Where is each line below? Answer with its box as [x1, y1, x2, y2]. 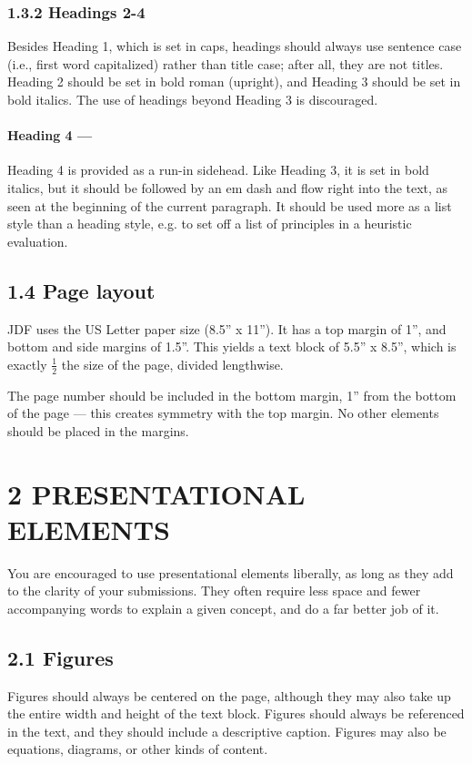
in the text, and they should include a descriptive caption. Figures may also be [7, 721, 447, 740]
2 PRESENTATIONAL [7, 474, 306, 512]
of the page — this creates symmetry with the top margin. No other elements [7, 403, 439, 423]
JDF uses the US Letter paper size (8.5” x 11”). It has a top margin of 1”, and [7, 319, 447, 338]
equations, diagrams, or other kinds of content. [7, 739, 268, 759]
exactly [7, 354, 47, 373]
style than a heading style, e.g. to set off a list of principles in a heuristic [7, 214, 412, 233]
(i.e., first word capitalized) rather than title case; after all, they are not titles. [7, 54, 444, 73]
